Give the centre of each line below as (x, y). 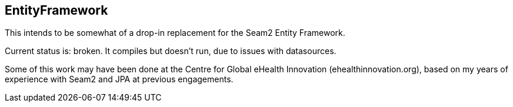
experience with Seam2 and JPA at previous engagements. (119, 79)
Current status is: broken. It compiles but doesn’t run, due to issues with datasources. (171, 51)
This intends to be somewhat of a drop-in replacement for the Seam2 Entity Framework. (175, 33)
